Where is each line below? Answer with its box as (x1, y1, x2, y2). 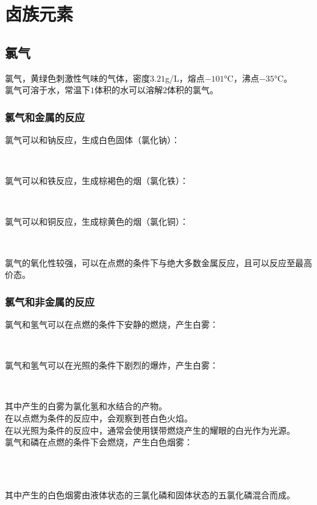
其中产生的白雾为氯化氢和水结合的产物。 (5, 400, 167, 412)
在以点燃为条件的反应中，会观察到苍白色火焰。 (5, 411, 193, 424)
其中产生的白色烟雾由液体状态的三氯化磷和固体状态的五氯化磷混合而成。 (5, 488, 295, 501)
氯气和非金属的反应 (5, 294, 95, 309)
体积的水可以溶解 (94, 83, 163, 96)
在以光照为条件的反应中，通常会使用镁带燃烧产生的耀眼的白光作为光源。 (5, 423, 295, 436)
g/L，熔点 (165, 71, 205, 84)
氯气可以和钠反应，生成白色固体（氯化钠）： (5, 133, 180, 146)
